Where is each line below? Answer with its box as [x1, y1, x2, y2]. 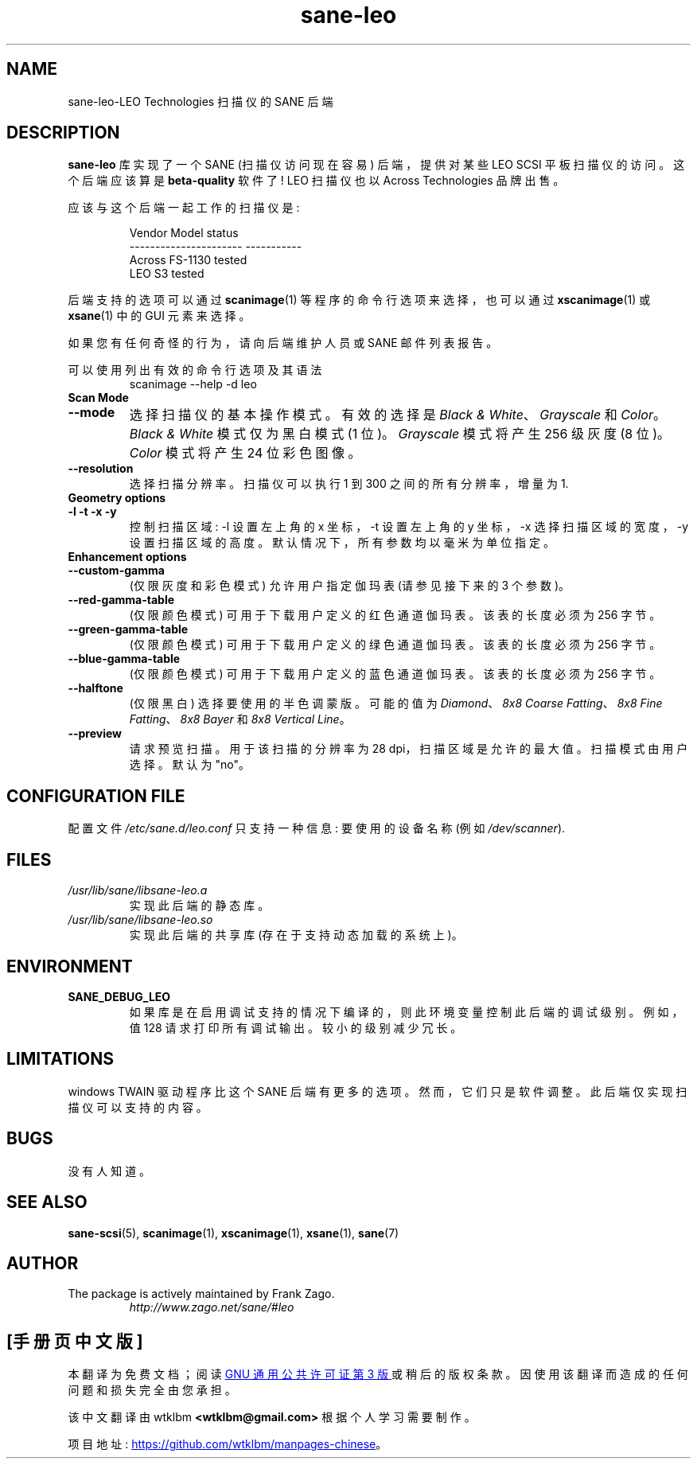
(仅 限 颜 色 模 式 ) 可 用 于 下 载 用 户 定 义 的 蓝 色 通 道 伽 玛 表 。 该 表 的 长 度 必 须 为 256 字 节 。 [129, 667, 661, 681]
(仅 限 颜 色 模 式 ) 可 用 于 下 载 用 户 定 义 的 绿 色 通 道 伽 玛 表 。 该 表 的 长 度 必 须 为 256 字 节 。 [129, 637, 661, 652]
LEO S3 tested [129, 267, 204, 281]
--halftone [68, 681, 123, 695]
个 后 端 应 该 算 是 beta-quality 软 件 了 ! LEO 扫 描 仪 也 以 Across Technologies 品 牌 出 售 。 [68, 173, 565, 188]
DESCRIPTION [6, 123, 120, 143]
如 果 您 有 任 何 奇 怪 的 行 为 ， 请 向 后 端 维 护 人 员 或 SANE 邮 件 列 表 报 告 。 [68, 336, 498, 350]
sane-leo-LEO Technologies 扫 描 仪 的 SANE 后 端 [68, 94, 333, 108]
